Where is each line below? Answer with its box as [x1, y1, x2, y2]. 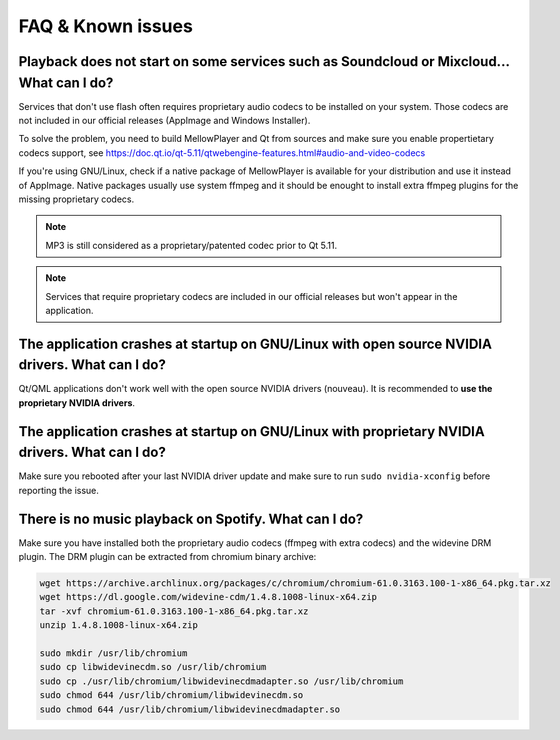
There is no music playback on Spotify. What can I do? [18, 510, 364, 527]
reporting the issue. [18, 484, 100, 496]
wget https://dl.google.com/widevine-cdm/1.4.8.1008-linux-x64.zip [39, 591, 378, 603]
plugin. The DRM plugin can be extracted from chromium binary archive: [18, 551, 317, 563]
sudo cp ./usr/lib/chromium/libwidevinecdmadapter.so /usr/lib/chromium [39, 675, 404, 687]
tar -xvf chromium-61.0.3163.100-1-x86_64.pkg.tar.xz [39, 605, 309, 617]
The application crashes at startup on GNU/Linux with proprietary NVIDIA [18, 423, 485, 440]
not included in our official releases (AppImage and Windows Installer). [18, 115, 311, 127]
